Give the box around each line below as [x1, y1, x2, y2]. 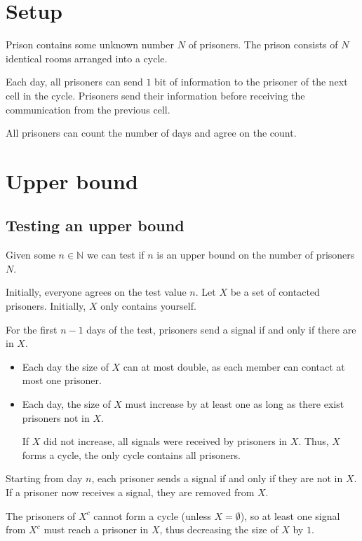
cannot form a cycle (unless [93, 508, 211, 523]
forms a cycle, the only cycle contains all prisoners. [22, 447, 241, 462]
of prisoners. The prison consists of [188, 37, 338, 52]
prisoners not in [22, 410, 90, 425]
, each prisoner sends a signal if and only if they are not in [91, 471, 343, 486]
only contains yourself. [100, 299, 196, 313]
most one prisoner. [22, 373, 102, 388]
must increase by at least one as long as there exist [125, 397, 344, 411]
